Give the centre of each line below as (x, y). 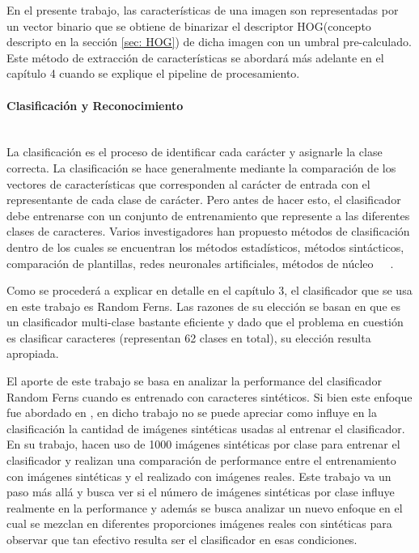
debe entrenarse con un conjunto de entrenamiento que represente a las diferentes (208, 215)
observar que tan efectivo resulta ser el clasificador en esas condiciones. (182, 540)
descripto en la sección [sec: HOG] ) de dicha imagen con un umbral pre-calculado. (209, 42)
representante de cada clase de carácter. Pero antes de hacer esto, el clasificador (204, 200)
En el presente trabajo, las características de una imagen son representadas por (203, 10)
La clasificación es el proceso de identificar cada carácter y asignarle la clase (195, 152)
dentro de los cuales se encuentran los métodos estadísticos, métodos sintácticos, (205, 247)
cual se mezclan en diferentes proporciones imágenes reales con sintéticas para (199, 523)
